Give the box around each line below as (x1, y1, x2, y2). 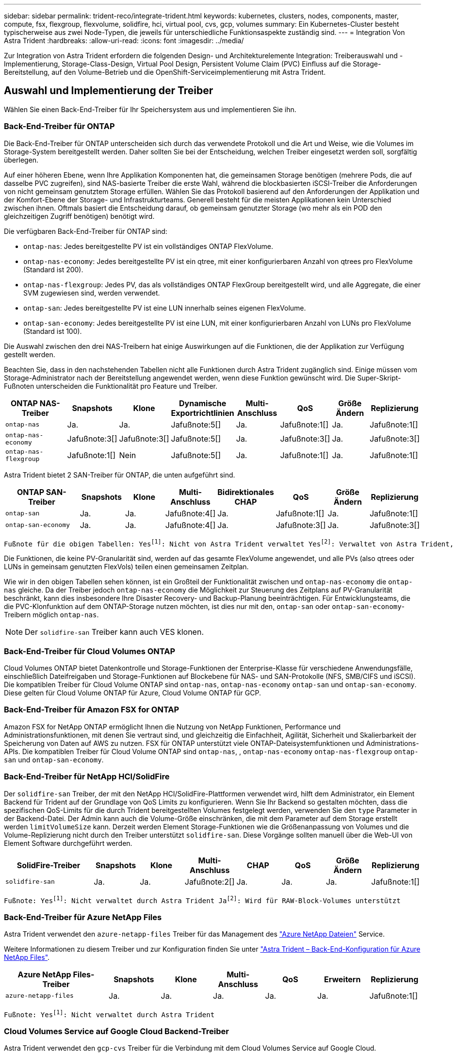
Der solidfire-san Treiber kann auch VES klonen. (25, 627, 204, 637)
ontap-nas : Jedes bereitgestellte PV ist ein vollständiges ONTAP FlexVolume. (23, 242, 273, 250)
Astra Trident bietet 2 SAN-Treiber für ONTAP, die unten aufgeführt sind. (4, 470, 235, 479)
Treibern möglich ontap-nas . (4, 610, 99, 619)
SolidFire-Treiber (16, 860, 81, 870)
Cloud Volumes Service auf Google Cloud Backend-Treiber (4, 1026, 229, 1036)
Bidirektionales (217, 487, 274, 497)
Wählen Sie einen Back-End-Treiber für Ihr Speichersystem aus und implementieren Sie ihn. (4, 105, 296, 114)
